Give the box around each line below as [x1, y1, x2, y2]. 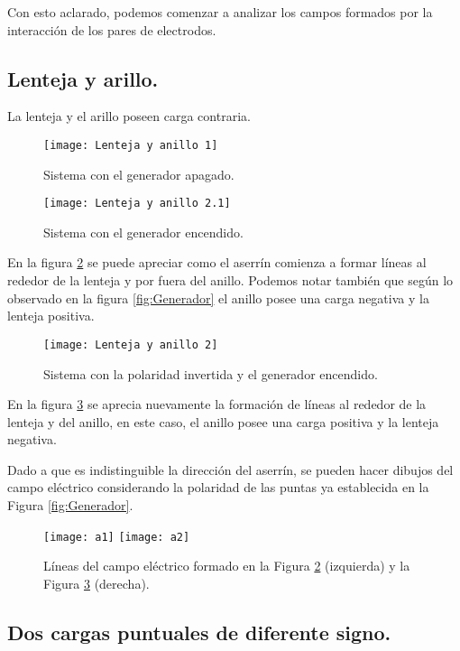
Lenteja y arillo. [7, 64, 159, 92]
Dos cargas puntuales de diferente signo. [7, 618, 391, 646]
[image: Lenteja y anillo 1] [43, 138, 218, 152]
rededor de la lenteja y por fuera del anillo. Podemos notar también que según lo [7, 271, 454, 290]
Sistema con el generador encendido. [43, 222, 244, 241]
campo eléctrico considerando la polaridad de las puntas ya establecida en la [7, 478, 429, 497]
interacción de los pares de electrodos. [7, 20, 216, 39]
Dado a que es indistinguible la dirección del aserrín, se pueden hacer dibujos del [7, 460, 454, 479]
